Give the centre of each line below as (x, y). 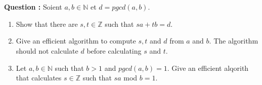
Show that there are (47, 24)
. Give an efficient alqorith (208, 68)
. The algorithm (234, 41)
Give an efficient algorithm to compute (76, 41)
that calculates (39, 78)
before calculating (114, 50)
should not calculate (47, 50)
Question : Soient (33, 7)
